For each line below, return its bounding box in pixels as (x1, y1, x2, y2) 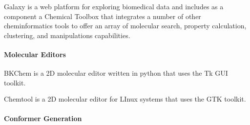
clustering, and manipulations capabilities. (4, 30, 130, 40)
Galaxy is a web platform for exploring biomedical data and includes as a (4, 1, 224, 11)
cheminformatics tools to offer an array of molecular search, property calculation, (4, 21, 247, 31)
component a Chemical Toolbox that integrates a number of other (4, 11, 201, 21)
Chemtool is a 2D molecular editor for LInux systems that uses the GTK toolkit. (4, 94, 246, 104)
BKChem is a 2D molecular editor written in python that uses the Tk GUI (4, 68, 228, 78)
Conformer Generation (4, 113, 82, 123)
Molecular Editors (4, 49, 66, 59)
